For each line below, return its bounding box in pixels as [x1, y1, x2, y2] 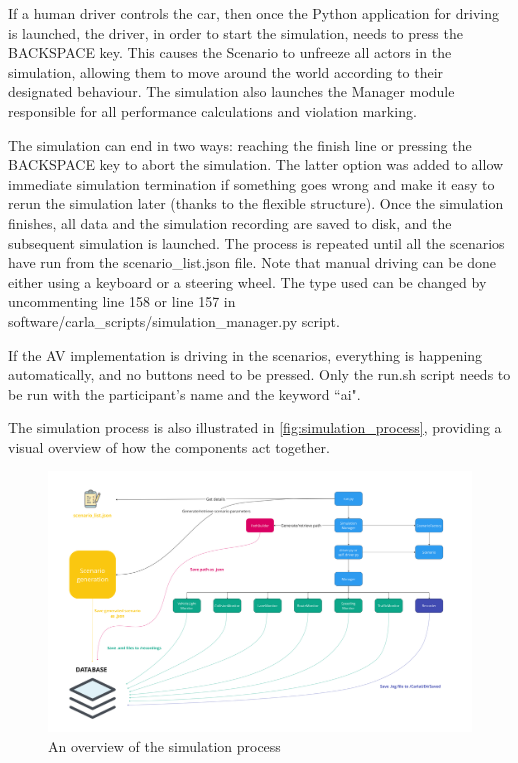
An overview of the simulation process [48, 735, 281, 756]
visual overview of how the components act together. [8, 436, 330, 457]
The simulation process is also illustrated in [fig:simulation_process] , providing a [8, 417, 502, 438]
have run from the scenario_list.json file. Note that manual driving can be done [8, 252, 497, 273]
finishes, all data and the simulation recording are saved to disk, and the [8, 212, 452, 233]
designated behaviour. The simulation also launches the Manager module [8, 81, 455, 102]
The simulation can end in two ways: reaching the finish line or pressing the [8, 134, 472, 155]
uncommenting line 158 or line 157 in [8, 291, 236, 312]
